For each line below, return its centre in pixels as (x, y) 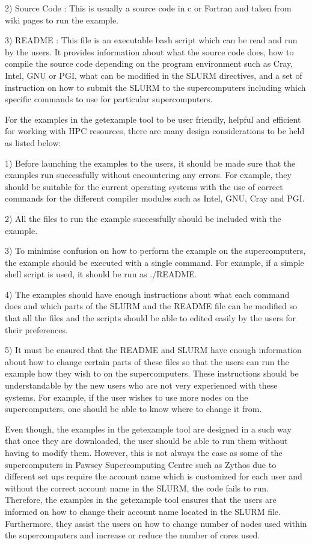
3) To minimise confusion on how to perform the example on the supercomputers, (155, 251)
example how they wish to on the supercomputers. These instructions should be (152, 373)
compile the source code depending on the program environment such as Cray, (149, 63)
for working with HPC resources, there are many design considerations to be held (155, 131)
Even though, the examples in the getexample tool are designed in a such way (148, 429)
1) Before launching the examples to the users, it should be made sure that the (150, 163)
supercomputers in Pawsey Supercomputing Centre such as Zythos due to (141, 464)
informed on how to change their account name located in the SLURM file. (143, 511)
